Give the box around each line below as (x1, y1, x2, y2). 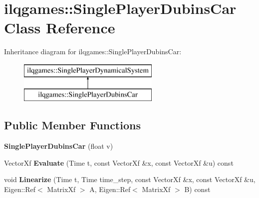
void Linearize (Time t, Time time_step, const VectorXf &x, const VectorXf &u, (4, 174, 256, 185)
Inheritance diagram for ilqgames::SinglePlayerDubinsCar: (4, 46, 182, 57)
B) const (184, 184, 211, 195)
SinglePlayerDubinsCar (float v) (4, 141, 113, 151)
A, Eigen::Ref (89, 184, 131, 195)
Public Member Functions (4, 117, 141, 133)
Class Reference (4, 17, 115, 38)
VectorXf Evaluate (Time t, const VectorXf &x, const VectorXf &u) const (4, 157, 234, 168)
